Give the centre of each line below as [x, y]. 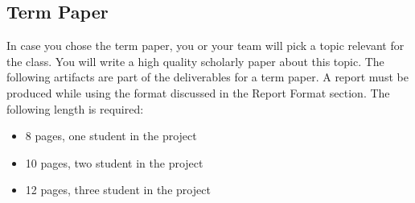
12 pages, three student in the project [118, 190]
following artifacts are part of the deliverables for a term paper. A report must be [207, 77]
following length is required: [75, 108]
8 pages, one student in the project [111, 136]
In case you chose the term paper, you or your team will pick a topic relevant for [205, 46]
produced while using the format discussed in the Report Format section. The [198, 92]
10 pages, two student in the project [114, 162]
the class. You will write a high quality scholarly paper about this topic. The [195, 61]
